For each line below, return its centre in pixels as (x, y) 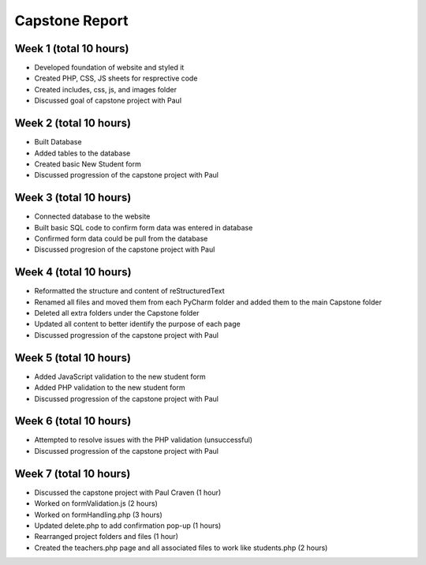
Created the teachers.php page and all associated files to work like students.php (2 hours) (181, 548)
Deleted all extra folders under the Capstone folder (117, 313)
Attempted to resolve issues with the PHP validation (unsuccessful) (143, 440)
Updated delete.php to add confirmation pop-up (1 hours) (128, 526)
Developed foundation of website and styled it (109, 68)
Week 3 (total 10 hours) (73, 198)
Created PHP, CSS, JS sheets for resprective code (116, 78)
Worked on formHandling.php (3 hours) (99, 514)
